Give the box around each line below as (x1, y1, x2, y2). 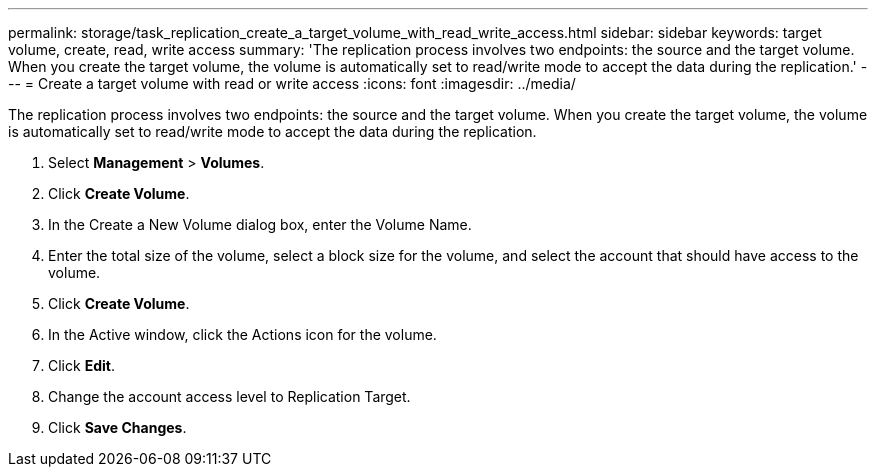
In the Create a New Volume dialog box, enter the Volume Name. (48, 216, 472, 233)
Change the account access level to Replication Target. (48, 388, 411, 405)
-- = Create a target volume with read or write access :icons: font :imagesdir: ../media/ (8, 75, 576, 92)
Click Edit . (48, 357, 115, 374)
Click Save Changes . (48, 419, 187, 436)
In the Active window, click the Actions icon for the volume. (48, 326, 437, 343)
